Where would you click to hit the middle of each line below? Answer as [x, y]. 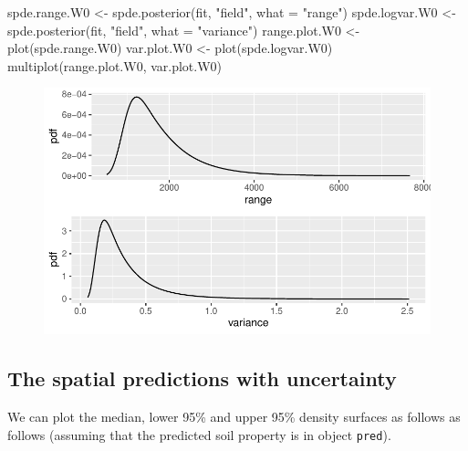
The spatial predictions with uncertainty [202, 378]
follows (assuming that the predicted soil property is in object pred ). [199, 434]
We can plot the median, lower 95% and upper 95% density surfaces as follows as [234, 416]
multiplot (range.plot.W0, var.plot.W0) [115, 65]
